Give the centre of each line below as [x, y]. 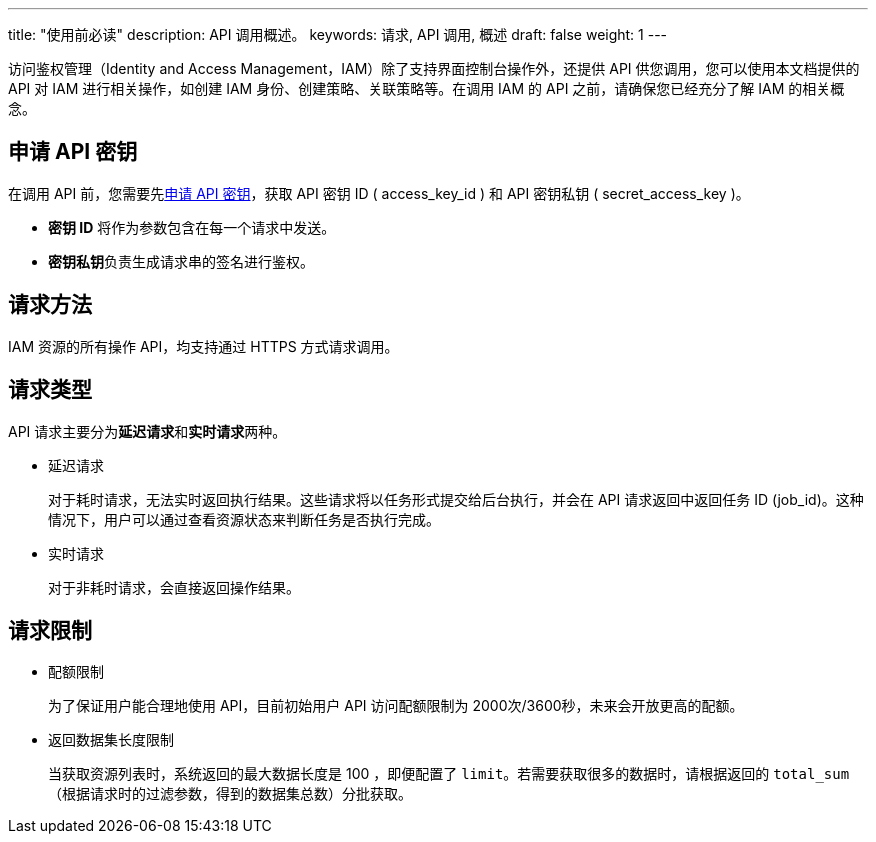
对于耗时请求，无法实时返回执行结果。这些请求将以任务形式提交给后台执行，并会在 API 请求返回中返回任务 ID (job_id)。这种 [456, 499]
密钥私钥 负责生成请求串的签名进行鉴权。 [181, 261]
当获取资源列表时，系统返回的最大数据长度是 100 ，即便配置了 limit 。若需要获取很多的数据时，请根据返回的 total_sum [449, 774]
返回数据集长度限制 [111, 740]
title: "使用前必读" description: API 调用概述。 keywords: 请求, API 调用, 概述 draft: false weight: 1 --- [338, 34]
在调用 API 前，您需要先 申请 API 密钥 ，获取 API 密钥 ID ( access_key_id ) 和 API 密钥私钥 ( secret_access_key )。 [379, 193]
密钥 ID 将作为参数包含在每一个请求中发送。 [192, 227]
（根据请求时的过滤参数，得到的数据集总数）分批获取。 [230, 794]
